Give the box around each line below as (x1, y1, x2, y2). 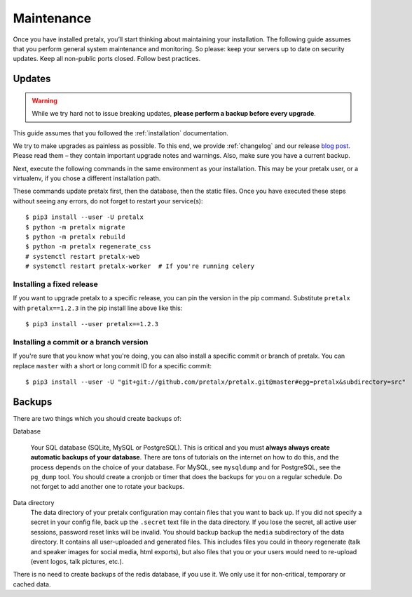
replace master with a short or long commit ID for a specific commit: (13, 361, 212, 370)
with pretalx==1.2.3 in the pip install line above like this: (13, 304, 183, 312)
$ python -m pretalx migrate (25, 223, 125, 231)
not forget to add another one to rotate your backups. (30, 483, 185, 491)
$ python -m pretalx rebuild (25, 233, 125, 241)
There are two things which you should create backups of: (13, 414, 181, 422)
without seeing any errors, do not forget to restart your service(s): (13, 196, 203, 205)
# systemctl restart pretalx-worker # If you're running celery (25, 262, 255, 270)
